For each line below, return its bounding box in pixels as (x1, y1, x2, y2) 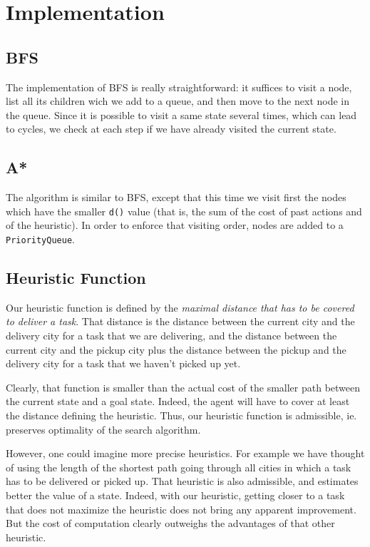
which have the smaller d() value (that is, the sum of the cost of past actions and (6, 203, 362, 218)
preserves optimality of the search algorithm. (6, 421, 201, 436)
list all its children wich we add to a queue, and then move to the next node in (6, 93, 350, 108)
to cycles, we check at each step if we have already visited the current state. (6, 121, 336, 136)
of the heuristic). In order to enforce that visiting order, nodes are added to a (6, 218, 344, 232)
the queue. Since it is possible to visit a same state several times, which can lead (6, 107, 357, 122)
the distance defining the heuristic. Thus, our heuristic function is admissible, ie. (6, 408, 357, 423)
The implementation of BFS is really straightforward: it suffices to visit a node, (6, 79, 352, 94)
